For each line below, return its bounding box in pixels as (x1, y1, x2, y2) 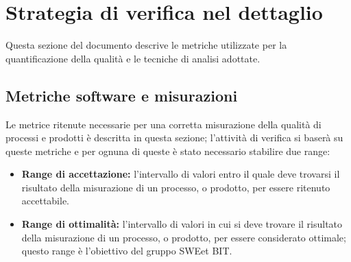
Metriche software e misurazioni (5, 84, 238, 106)
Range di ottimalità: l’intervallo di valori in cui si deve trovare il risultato (21, 217, 343, 231)
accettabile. (21, 193, 70, 208)
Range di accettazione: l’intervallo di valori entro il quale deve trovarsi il (21, 167, 340, 181)
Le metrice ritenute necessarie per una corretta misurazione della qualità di (5, 117, 322, 131)
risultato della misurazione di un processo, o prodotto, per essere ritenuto (21, 180, 330, 194)
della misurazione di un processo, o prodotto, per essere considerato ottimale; (21, 230, 346, 244)
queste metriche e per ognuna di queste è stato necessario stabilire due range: (5, 143, 330, 158)
